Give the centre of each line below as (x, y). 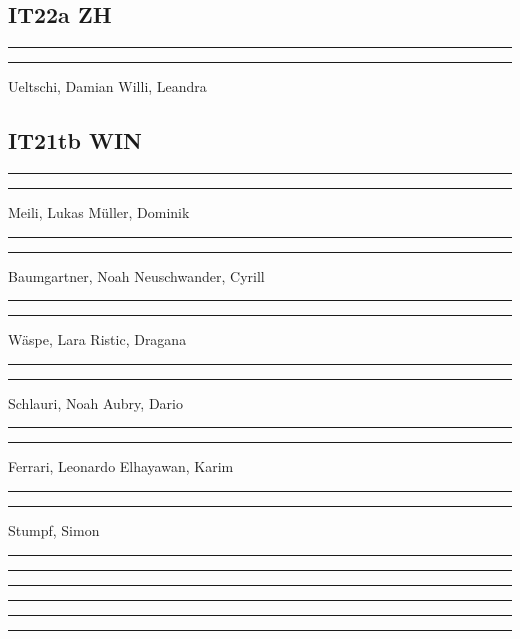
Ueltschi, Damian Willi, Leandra (107, 86)
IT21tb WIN (75, 140)
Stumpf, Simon (54, 529)
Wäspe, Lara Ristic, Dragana (97, 339)
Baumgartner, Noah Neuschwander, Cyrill (136, 275)
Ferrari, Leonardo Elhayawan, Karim (121, 466)
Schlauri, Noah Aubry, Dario (95, 402)
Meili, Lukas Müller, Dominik (99, 212)
